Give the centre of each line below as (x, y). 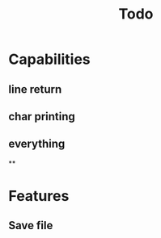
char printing (42, 117)
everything (37, 144)
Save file (31, 225)
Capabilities (49, 59)
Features (39, 196)
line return (35, 89)
